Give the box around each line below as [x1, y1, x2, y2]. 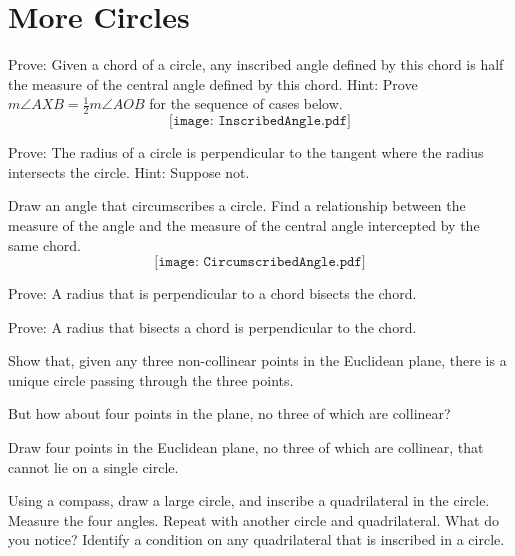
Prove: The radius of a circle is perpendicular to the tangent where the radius [8, 142, 484, 163]
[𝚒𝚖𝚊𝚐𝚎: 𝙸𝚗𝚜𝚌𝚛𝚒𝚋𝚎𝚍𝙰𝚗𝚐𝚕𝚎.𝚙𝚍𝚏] [169, 114, 351, 129]
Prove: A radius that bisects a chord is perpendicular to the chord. [8, 316, 417, 337]
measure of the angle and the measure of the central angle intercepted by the [8, 214, 480, 235]
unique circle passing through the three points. [8, 369, 294, 390]
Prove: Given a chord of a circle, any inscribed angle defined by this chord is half [8, 54, 504, 75]
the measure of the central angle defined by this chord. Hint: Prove [8, 73, 418, 94]
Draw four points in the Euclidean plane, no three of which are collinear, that [8, 437, 484, 458]
